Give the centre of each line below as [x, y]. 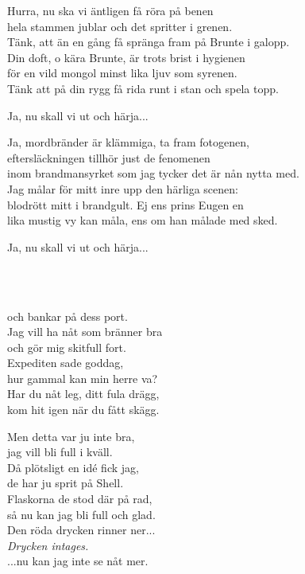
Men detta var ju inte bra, [71, 436]
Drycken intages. [48, 545]
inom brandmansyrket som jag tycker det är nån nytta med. [153, 173]
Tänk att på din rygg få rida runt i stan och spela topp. [143, 88]
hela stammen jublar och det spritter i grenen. [120, 26]
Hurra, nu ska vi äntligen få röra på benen [110, 10]
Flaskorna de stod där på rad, [80, 499]
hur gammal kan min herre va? [83, 378]
